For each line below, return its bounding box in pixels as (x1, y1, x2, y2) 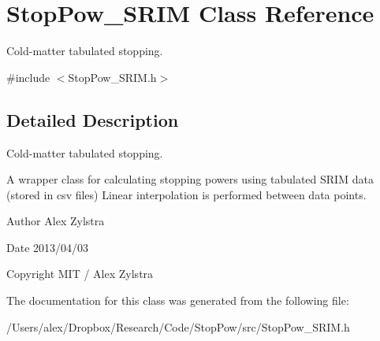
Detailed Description (6, 107, 179, 132)
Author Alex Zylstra (6, 213, 105, 229)
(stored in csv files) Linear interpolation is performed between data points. (6, 186, 367, 202)
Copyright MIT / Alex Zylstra (6, 265, 154, 282)
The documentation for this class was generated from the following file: (6, 292, 349, 309)
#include (6, 69, 50, 85)
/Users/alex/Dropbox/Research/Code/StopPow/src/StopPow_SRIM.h (6, 318, 350, 335)
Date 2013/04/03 (6, 239, 89, 255)
